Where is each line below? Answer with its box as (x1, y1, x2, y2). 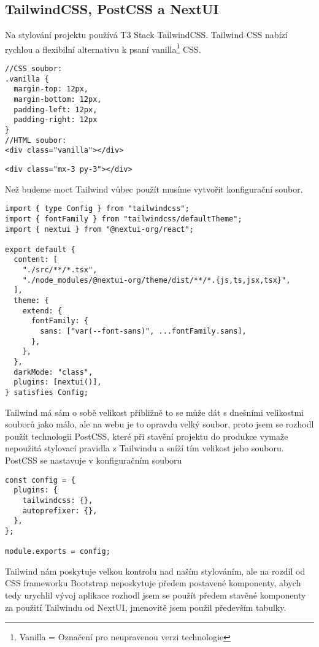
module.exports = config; (5, 547, 110, 556)
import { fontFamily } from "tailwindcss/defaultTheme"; (5, 214, 242, 223)
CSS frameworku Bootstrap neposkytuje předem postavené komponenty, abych (5, 576, 301, 589)
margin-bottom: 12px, (13, 95, 102, 104)
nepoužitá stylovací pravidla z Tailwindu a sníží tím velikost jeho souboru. (5, 442, 284, 454)
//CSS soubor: (5, 64, 63, 74)
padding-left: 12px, (13, 105, 98, 114)
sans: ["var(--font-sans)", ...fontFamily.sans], (40, 327, 247, 336)
